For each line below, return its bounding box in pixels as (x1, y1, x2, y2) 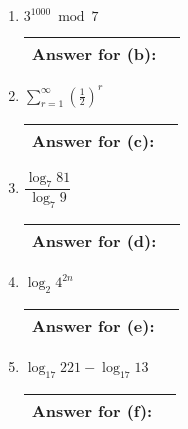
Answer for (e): (31, 313, 155, 337)
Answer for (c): (31, 128, 155, 152)
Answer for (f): (31, 398, 153, 422)
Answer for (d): (31, 229, 157, 253)
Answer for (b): (31, 42, 157, 65)
